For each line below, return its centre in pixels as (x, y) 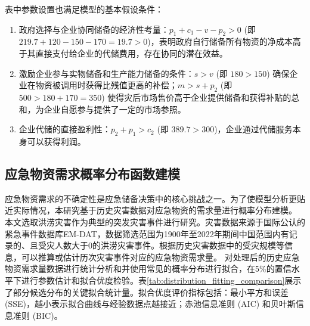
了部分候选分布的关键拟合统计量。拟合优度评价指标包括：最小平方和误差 (147, 292)
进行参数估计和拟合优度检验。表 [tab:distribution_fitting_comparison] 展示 (161, 280)
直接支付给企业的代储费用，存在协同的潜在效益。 (131, 53)
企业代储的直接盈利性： (65, 129)
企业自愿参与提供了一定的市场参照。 (115, 109)
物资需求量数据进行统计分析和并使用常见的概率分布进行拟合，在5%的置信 (148, 268)
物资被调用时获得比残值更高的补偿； (106, 85)
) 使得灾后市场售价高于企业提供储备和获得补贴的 (196, 97)
